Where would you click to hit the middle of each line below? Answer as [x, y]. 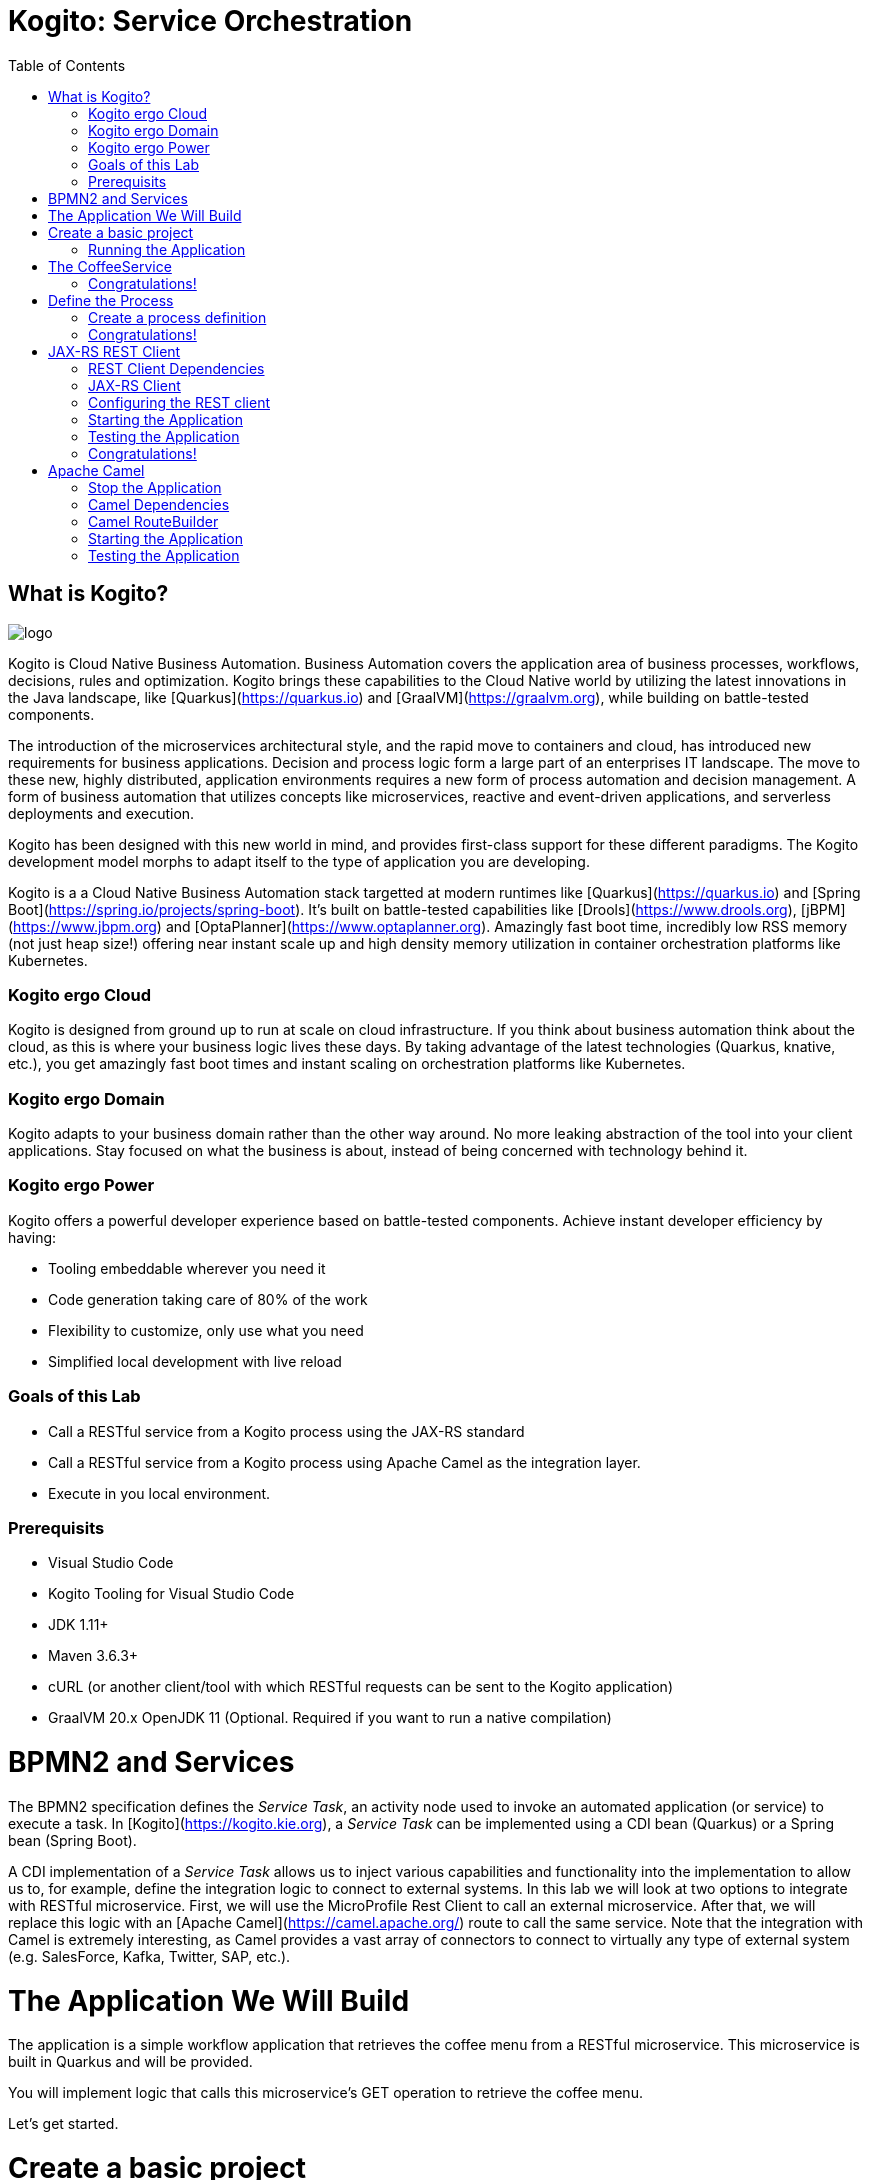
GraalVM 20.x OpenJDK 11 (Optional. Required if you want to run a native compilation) [330, 1718]
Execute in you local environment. [159, 1493]
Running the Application [167, 249]
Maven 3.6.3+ [93, 1656]
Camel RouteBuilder [153, 521]
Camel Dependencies [159, 504]
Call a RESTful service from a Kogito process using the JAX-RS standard [286, 1431]
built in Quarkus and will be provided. [130, 2062]
